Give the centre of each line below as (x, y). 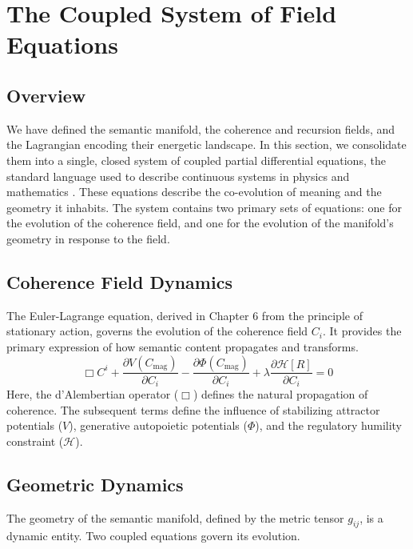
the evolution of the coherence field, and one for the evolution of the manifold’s (200, 223)
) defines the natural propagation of (280, 393)
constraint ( (35, 441)
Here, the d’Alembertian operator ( (93, 393)
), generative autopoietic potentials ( (158, 425)
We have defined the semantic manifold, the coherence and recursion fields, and (201, 128)
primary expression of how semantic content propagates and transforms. (183, 346)
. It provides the (362, 331)
